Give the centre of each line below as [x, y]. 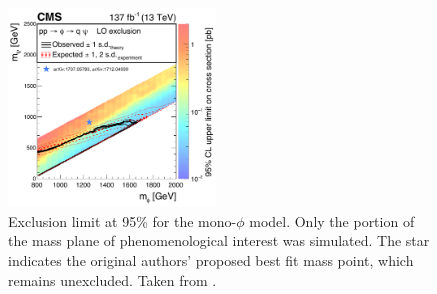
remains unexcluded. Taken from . [112, 279]
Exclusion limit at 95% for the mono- [122, 220]
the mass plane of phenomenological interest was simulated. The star [219, 240]
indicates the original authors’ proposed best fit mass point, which [211, 260]
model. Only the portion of [332, 220]
